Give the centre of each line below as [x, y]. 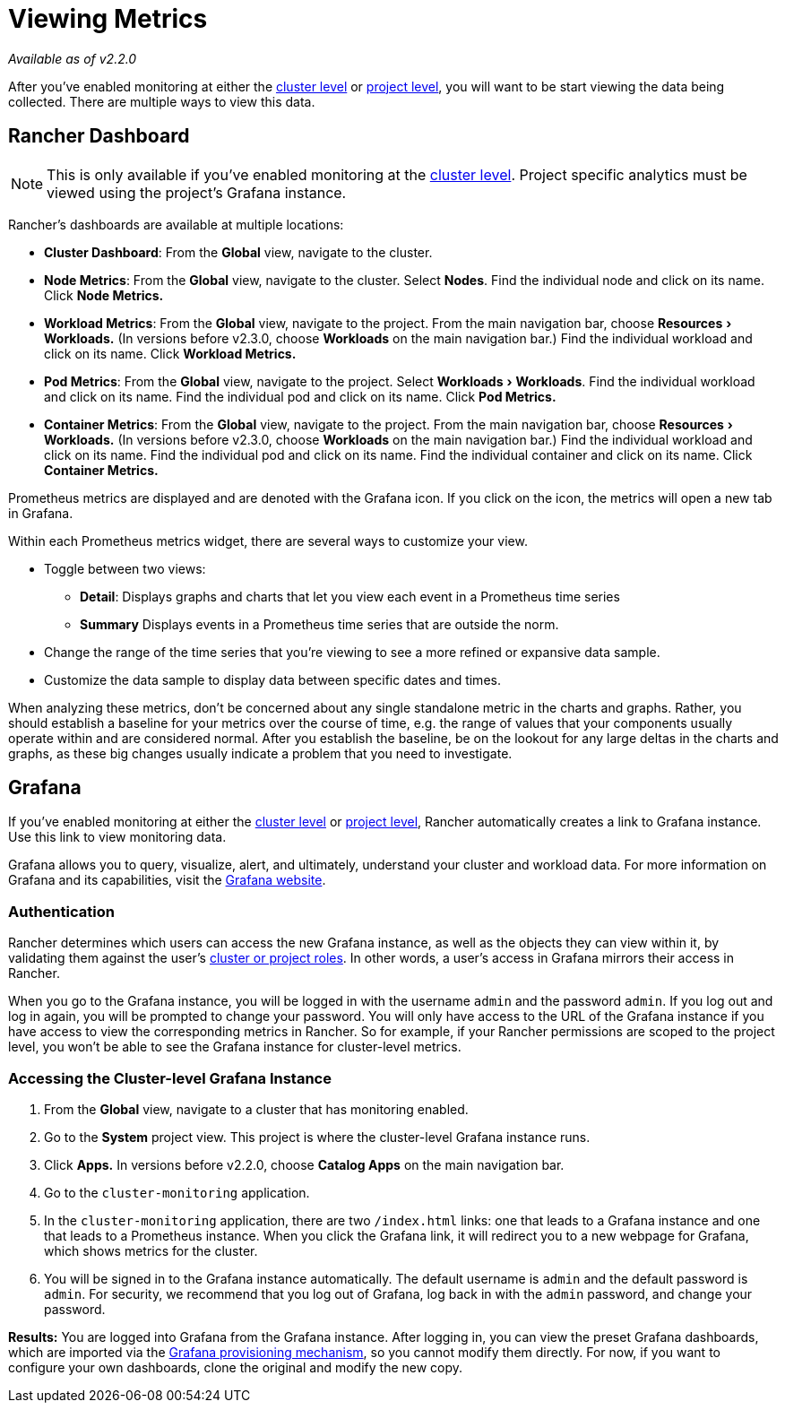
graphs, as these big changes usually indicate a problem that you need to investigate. [260, 753]
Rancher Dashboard [99, 136]
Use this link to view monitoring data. [117, 837]
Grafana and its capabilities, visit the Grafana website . [167, 880]
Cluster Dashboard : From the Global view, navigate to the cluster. [238, 252]
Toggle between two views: [125, 568]
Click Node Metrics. [104, 295]
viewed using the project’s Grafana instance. [197, 192]
